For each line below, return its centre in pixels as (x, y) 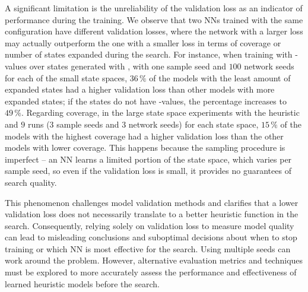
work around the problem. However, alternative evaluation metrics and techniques (154, 260)
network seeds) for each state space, (193, 124)
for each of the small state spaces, (66, 77)
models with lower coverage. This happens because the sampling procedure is (145, 147)
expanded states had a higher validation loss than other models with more (140, 89)
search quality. (31, 182)
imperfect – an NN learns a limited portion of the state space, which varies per (148, 159)
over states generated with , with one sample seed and (128, 66)
